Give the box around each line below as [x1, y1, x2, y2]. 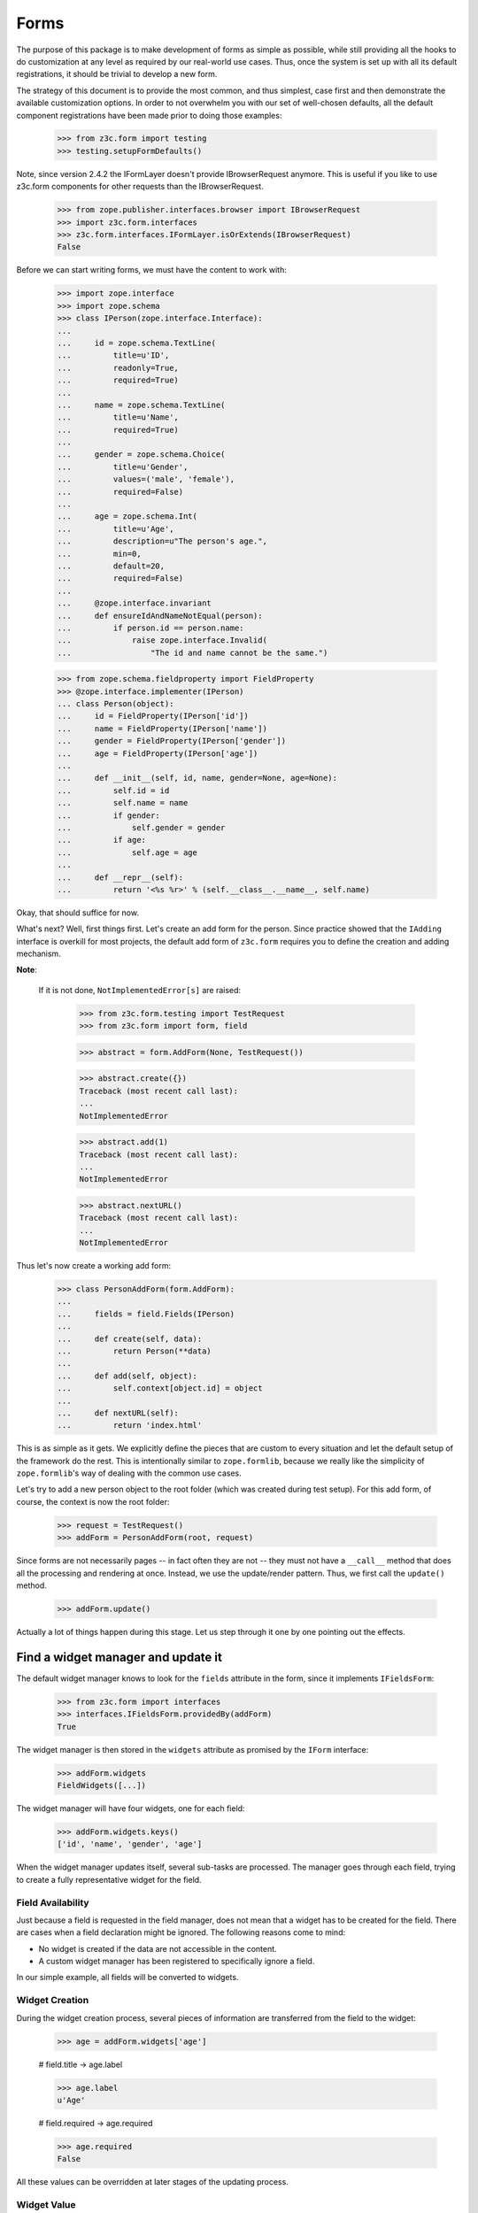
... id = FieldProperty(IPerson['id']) [57, 711, 250, 721]
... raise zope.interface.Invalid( [57, 636, 267, 645]
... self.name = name [57, 798, 189, 808]
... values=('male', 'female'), [57, 474, 235, 484]
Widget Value [16, 2199, 76, 2211]
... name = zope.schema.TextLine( [57, 399, 226, 410]
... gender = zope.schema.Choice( [57, 450, 226, 459]
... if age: [57, 835, 146, 845]
